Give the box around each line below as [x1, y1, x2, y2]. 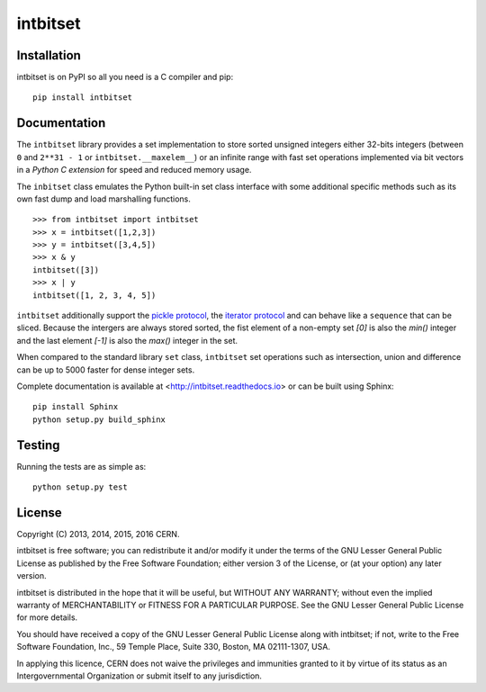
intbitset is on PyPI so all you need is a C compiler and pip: [16, 72, 234, 83]
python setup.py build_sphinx [32, 414, 166, 425]
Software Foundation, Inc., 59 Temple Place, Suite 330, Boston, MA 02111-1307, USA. [16, 642, 330, 652]
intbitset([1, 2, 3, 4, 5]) [32, 290, 157, 301]
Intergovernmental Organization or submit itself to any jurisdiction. [16, 670, 263, 681]
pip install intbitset [32, 93, 133, 103]
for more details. [16, 612, 78, 623]
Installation [16, 48, 81, 63]
